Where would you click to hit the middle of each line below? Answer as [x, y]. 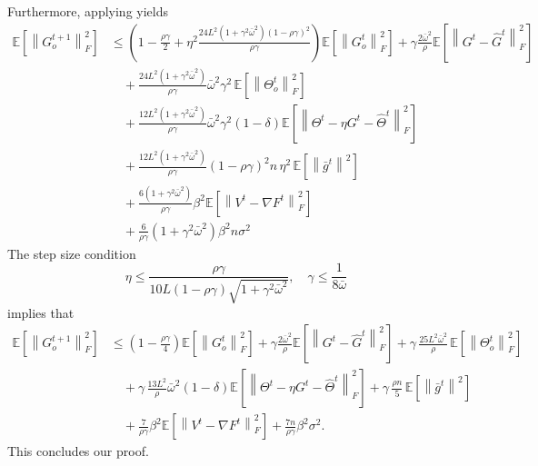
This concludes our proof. [78, 451]
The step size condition [72, 253]
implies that [41, 312]
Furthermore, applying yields [88, 11]
